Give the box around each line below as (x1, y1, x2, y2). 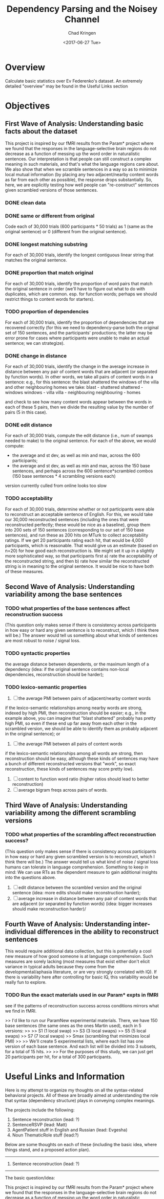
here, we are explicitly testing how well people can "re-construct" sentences (5, 182, 159, 188)
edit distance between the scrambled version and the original (18, 884, 142, 890)
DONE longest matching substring (5, 241, 88, 247)
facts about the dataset (5, 127, 78, 135)
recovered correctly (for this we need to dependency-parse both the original (5, 324, 159, 331)
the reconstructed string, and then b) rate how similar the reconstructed (5, 558, 150, 564)
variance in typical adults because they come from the (5, 964, 115, 970)
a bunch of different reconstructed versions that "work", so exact (5, 760, 136, 766)
